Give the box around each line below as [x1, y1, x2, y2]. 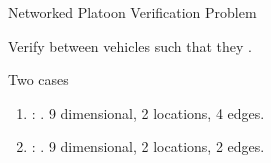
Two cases [8, 69, 69, 90]
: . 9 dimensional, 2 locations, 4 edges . [31, 102, 265, 123]
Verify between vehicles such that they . [8, 35, 253, 56]
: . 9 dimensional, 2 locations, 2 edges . [31, 136, 265, 157]
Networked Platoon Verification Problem [8, 2, 257, 22]
